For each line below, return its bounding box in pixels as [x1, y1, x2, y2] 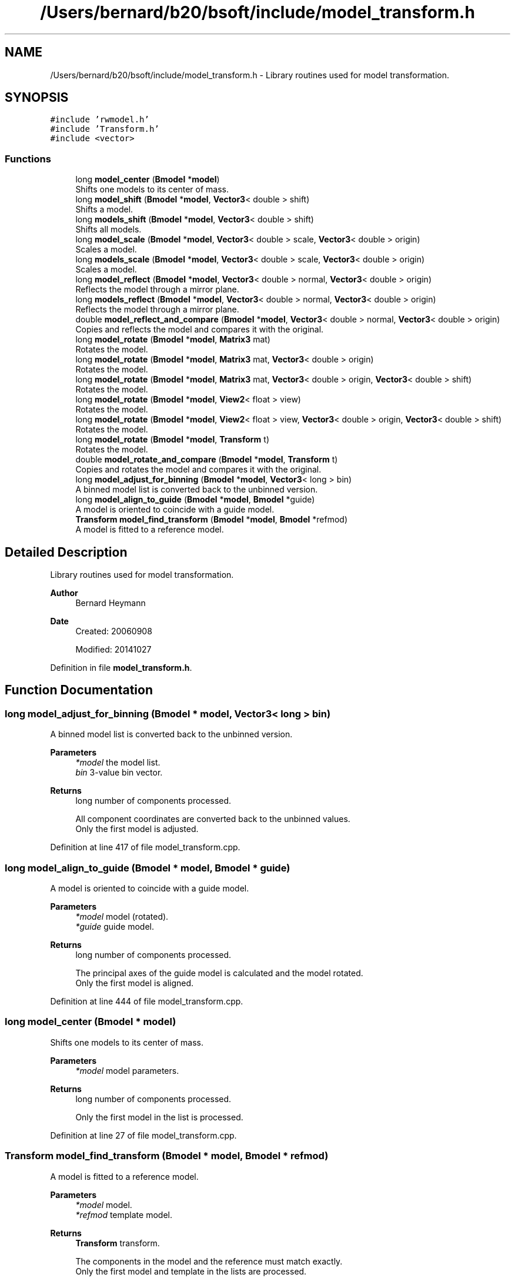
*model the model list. [75, 757, 160, 768]
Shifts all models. [75, 224, 142, 235]
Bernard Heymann [75, 598, 146, 608]
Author [50, 588, 78, 598]
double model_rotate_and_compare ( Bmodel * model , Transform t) [75, 454, 338, 465]
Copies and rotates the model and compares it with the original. [75, 464, 322, 475]
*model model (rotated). [75, 911, 169, 921]
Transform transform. [75, 1237, 160, 1248]
